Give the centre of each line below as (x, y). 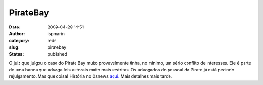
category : (19, 41)
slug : (14, 47)
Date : (15, 27)
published (57, 54)
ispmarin (56, 33)
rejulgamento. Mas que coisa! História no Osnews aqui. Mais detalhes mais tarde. (91, 76)
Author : (17, 33)
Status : (17, 54)
